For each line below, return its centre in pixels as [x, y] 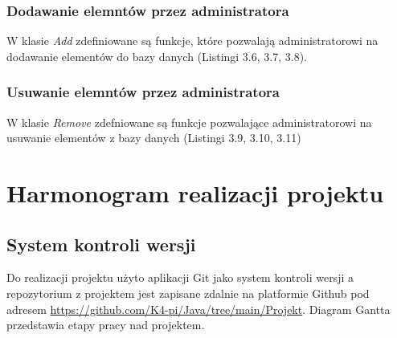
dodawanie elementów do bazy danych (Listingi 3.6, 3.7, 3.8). [157, 56]
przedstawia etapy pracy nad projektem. [106, 325]
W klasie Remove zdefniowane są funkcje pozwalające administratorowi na [189, 122]
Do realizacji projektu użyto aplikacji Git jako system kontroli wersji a [180, 277]
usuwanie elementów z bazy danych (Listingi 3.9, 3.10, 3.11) [154, 138]
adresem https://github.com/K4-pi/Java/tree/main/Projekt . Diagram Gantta [198, 309]
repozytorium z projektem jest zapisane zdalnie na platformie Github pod [188, 293]
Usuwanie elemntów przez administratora [143, 92]
